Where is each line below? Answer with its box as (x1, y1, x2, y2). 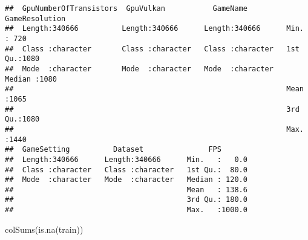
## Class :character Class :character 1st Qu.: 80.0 (5, 165, 247, 174)
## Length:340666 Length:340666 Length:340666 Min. (5, 24, 304, 33)
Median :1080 (5, 74, 57, 83)
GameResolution (5, 14, 66, 23)
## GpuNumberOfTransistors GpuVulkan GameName (5, 4, 247, 13)
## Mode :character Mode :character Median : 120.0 (5, 175, 247, 184)
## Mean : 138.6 (5, 185, 247, 194)
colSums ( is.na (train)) (5, 222, 84, 235)
